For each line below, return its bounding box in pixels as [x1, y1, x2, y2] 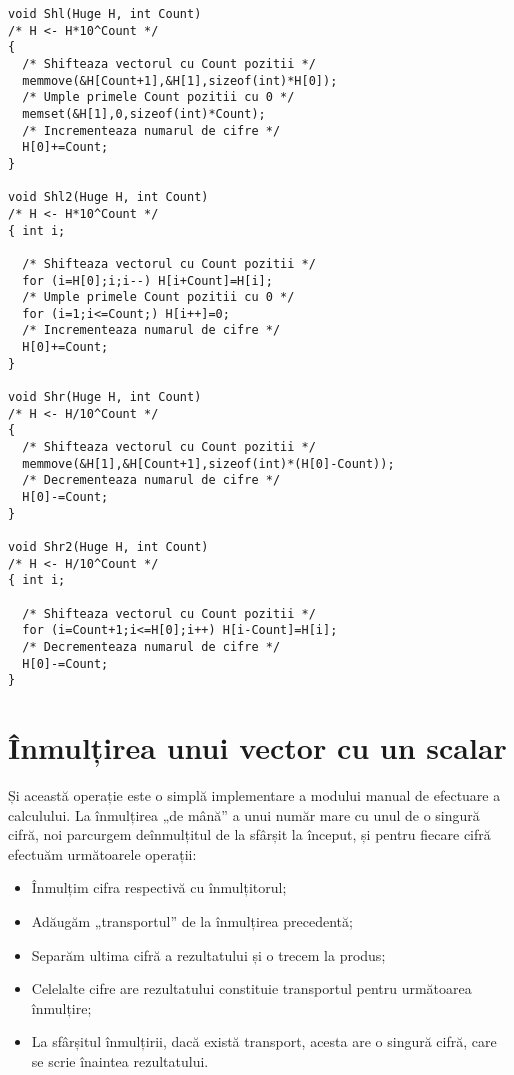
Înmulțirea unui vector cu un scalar [8, 727, 507, 768]
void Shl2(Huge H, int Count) [8, 190, 209, 205]
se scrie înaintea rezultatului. [31, 1050, 209, 1071]
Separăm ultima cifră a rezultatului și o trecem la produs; [31, 944, 386, 965]
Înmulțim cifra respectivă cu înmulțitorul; [31, 877, 287, 898]
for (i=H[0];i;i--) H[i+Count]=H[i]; [22, 273, 273, 288]
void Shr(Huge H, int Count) [8, 390, 202, 405]
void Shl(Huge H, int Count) [8, 7, 202, 21]
